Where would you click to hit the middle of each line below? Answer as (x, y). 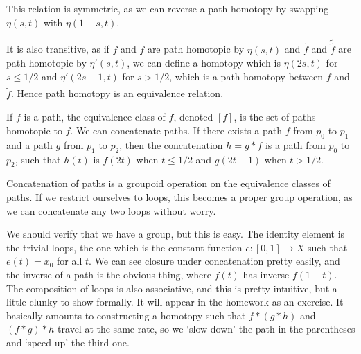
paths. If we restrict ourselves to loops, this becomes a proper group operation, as (179, 197)
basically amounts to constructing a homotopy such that (126, 315)
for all (70, 261)
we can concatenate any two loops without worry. (111, 210)
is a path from (295, 144)
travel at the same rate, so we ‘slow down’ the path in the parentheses (206, 329)
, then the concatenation (171, 144)
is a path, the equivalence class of (95, 117)
